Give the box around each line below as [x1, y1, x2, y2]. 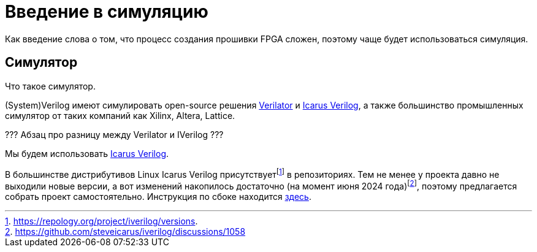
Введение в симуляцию [5, 1, 208, 22]
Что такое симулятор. [5, 80, 96, 91]
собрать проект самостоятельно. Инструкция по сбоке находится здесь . [5, 191, 311, 202]
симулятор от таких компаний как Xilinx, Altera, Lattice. [5, 110, 235, 121]
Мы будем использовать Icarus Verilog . [5, 148, 169, 159]
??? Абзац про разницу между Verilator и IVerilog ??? [5, 129, 224, 140]
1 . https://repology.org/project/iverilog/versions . [5, 215, 198, 226]
